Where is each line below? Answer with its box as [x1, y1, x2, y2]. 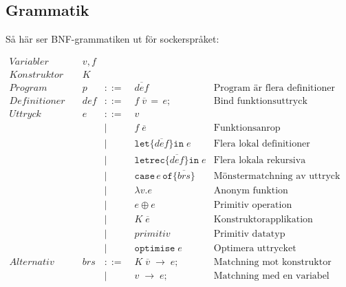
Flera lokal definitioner [213, 139, 310, 149]
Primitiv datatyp [213, 229, 285, 240]
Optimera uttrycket [213, 244, 296, 254]
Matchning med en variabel [213, 271, 329, 281]
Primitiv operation [213, 200, 292, 210]
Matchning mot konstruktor [213, 257, 332, 268]
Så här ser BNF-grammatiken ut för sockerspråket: [6, 32, 219, 46]
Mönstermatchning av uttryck [213, 171, 340, 181]
